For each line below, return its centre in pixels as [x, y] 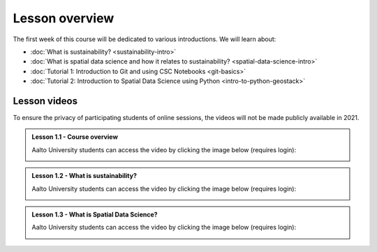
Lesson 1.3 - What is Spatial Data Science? [95, 214]
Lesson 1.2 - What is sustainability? [84, 176]
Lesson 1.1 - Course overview [75, 137]
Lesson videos [45, 101]
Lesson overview [64, 18]
